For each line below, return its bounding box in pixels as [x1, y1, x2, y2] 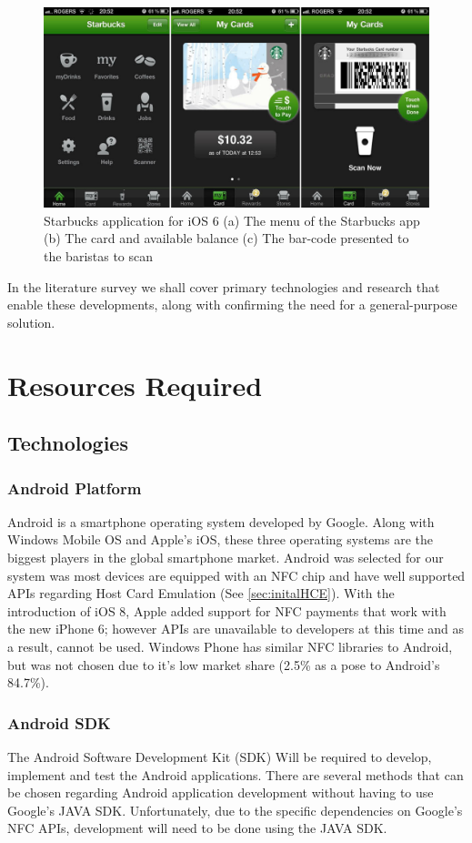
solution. [7, 312, 55, 331]
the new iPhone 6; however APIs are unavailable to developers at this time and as [7, 619, 465, 638]
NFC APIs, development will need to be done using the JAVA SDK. [7, 818, 387, 838]
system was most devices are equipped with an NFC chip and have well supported [7, 565, 466, 584]
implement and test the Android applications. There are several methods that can [7, 765, 464, 784]
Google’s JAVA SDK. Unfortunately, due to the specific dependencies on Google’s [7, 800, 463, 819]
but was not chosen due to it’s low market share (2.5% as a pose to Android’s [7, 655, 440, 674]
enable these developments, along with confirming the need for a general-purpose [7, 295, 457, 314]
